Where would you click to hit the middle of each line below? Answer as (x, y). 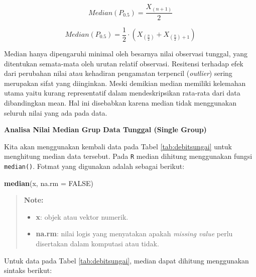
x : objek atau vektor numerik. (82, 216)
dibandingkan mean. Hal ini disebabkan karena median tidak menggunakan (120, 102)
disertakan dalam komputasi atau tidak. (97, 244)
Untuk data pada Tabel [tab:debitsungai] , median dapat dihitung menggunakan (126, 260)
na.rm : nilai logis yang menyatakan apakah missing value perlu (134, 234)
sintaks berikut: (28, 270)
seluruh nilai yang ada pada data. (56, 112)
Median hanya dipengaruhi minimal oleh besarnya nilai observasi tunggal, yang (126, 54)
